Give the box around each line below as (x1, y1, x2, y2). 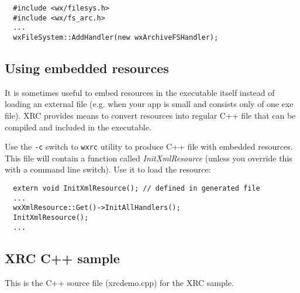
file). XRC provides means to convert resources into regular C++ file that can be (5, 109, 296, 122)
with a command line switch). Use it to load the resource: (5, 163, 211, 175)
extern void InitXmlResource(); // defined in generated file (13, 184, 260, 193)
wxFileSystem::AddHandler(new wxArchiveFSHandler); (13, 33, 219, 42)
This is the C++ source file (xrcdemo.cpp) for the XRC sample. (5, 276, 234, 288)
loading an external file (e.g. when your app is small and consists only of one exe (5, 98, 294, 110)
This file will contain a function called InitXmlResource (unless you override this (5, 151, 292, 164)
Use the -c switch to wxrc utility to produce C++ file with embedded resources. (5, 140, 293, 153)
